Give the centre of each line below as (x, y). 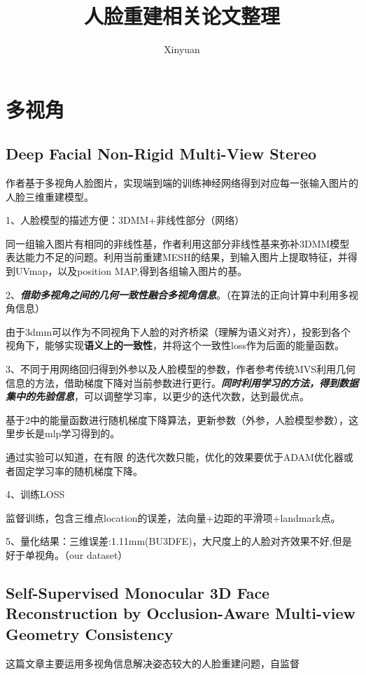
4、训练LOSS (35, 494)
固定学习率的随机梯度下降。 (79, 470)
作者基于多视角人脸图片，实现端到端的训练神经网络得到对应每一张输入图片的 (182, 183)
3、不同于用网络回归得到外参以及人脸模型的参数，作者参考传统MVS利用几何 (181, 369)
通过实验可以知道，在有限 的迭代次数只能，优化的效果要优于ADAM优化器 (175, 457)
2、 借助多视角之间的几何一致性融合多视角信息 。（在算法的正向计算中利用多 (177, 294)
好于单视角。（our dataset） (67, 554)
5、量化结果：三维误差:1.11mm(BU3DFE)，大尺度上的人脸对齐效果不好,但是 (179, 541)
